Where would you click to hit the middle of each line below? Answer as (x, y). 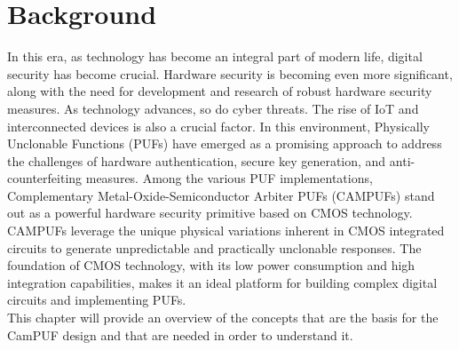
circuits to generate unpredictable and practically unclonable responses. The (214, 247)
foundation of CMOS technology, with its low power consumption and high (211, 265)
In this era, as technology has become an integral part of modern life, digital (215, 56)
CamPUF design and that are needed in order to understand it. (180, 334)
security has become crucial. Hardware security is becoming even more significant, (230, 73)
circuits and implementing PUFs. (97, 300)
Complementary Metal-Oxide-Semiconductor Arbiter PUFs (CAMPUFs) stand (221, 195)
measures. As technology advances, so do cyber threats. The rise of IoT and (213, 108)
